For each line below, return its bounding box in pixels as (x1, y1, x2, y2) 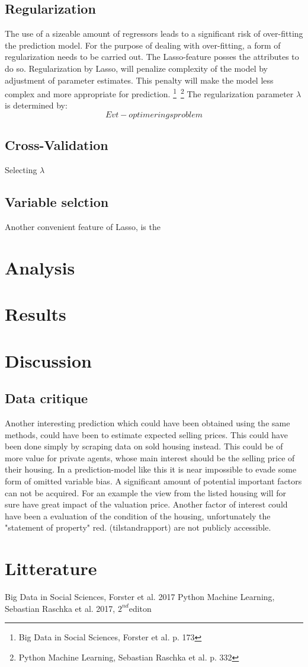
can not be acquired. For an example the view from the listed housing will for (5, 486, 286, 499)
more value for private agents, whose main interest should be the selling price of (5, 451, 295, 464)
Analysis (5, 255, 75, 279)
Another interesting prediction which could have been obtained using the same (5, 416, 290, 429)
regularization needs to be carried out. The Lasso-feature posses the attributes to (5, 50, 299, 63)
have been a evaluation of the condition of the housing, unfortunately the (5, 509, 271, 522)
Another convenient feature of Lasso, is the (5, 221, 161, 233)
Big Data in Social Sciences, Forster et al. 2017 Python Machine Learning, (5, 591, 275, 602)
